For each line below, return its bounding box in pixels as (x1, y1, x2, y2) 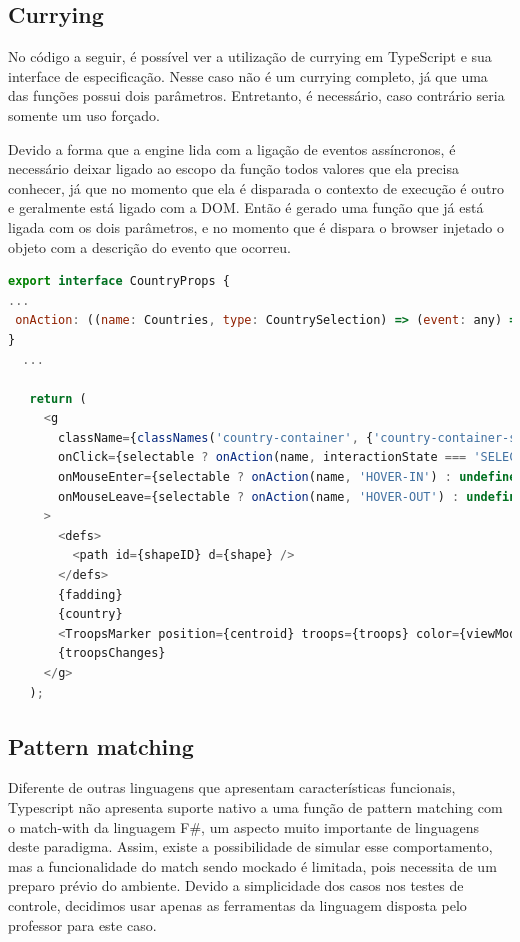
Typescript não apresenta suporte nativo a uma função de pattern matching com (8, 797, 503, 817)
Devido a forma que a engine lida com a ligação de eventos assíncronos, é (8, 138, 456, 159)
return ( (29, 391, 87, 406)
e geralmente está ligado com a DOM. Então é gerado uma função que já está (8, 197, 484, 218)
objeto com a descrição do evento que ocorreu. (8, 236, 291, 257)
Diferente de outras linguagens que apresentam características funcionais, (8, 777, 456, 798)
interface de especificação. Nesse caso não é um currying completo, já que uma (8, 65, 488, 86)
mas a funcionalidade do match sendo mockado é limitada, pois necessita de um (8, 855, 497, 876)
